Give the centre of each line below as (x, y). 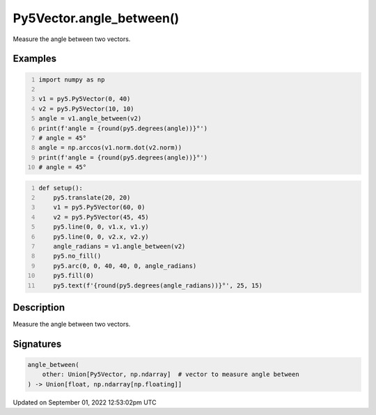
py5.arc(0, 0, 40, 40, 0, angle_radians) (125, 266)
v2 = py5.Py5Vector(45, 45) (101, 217)
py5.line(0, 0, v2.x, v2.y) (101, 236)
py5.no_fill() (77, 256)
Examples (35, 59)
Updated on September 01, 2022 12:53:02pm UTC (85, 402)
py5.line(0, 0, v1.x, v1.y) (101, 227)
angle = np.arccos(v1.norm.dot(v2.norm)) (110, 148)
